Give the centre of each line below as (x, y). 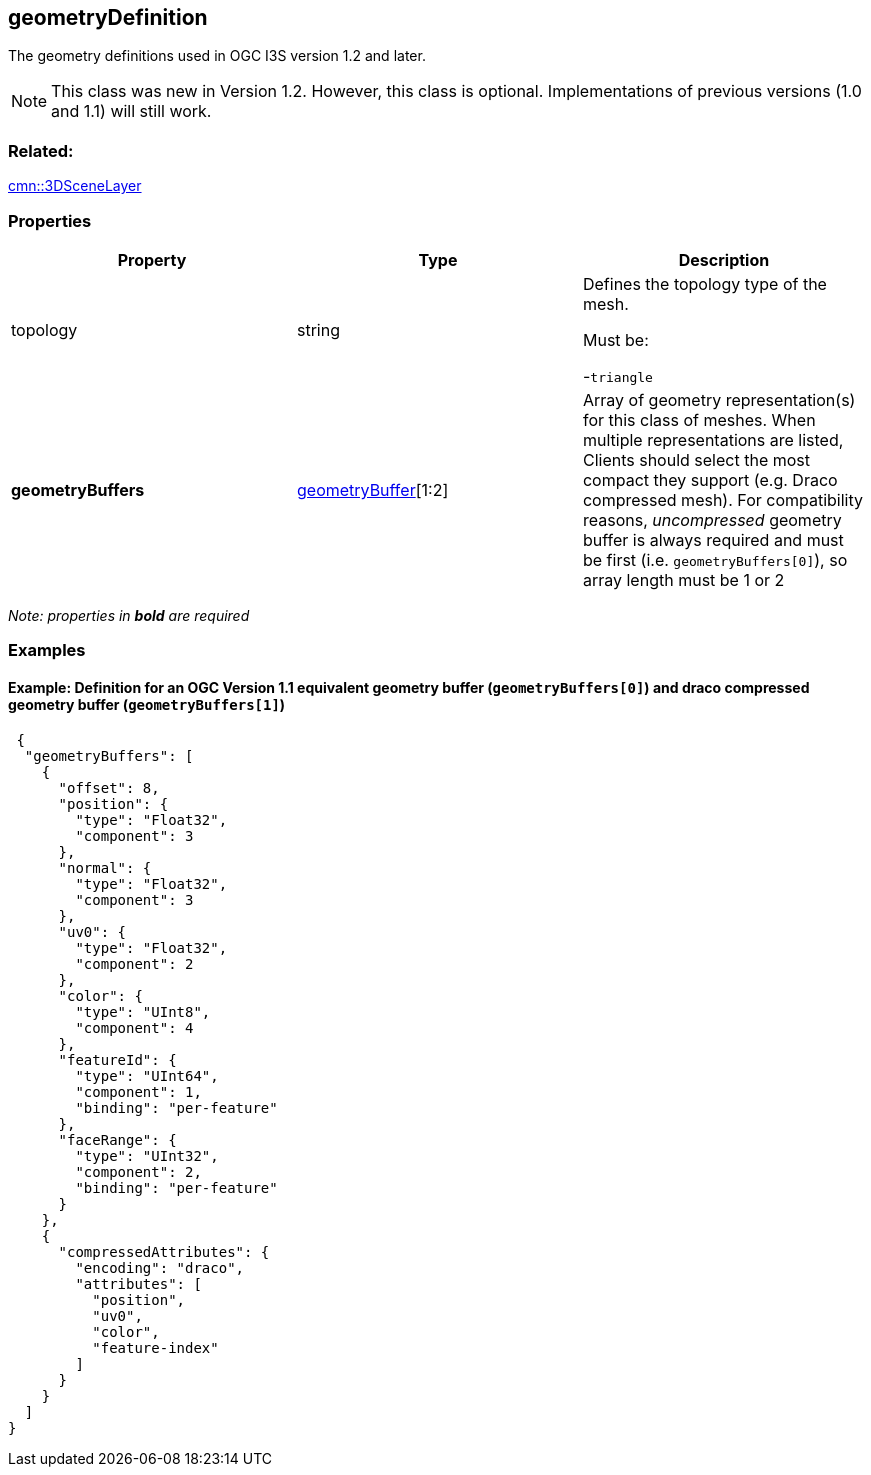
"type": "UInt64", (147, 1075)
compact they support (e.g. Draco (710, 479)
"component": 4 (134, 1027)
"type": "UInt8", (143, 1011)
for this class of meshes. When (699, 419)
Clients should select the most (696, 459)
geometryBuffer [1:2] (372, 489)
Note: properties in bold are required (129, 615)
